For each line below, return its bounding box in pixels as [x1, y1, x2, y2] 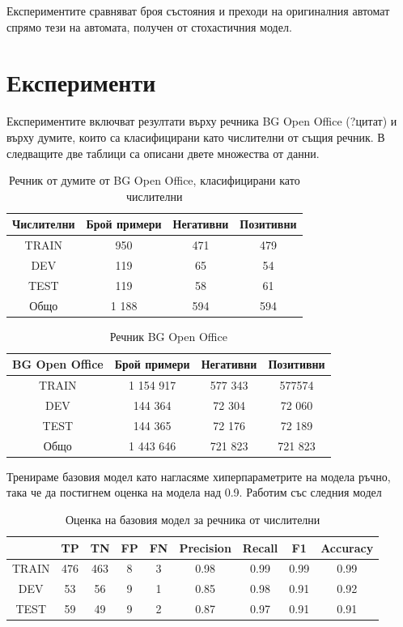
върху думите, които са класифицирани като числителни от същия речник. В [6, 128, 385, 145]
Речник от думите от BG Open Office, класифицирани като [8, 172, 300, 189]
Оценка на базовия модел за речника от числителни [65, 511, 320, 527]
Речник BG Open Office [109, 327, 227, 344]
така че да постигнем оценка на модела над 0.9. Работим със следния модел [6, 484, 382, 501]
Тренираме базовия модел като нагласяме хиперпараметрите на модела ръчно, [6, 467, 391, 484]
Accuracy [320, 539, 374, 556]
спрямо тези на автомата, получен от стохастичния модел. [6, 18, 292, 35]
